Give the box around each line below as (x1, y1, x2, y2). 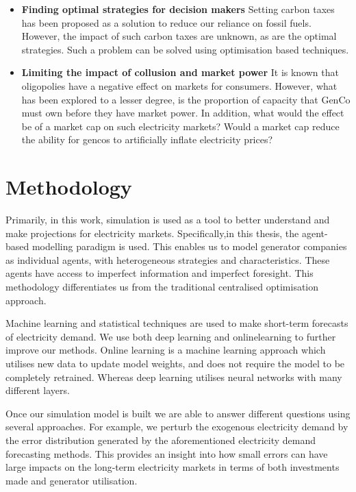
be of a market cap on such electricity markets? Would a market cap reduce (21, 119, 340, 133)
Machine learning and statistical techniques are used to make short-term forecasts (5, 316, 348, 330)
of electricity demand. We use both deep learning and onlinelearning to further (5, 329, 336, 343)
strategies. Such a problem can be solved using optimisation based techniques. (21, 42, 349, 56)
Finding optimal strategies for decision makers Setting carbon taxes (21, 2, 335, 16)
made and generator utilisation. (5, 473, 138, 487)
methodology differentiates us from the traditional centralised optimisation (5, 280, 319, 294)
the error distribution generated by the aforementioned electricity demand (5, 432, 316, 447)
